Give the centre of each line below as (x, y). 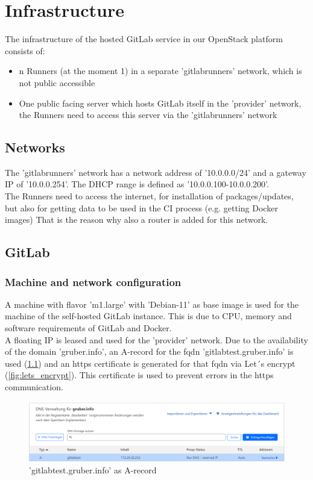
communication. (34, 387)
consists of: (25, 50)
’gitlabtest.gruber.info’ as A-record (93, 469)
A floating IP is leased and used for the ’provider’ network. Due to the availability (156, 339)
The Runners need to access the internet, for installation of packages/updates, (149, 196)
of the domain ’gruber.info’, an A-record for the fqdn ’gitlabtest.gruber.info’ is (149, 351)
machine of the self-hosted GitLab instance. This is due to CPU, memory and (148, 316)
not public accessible (57, 82)
